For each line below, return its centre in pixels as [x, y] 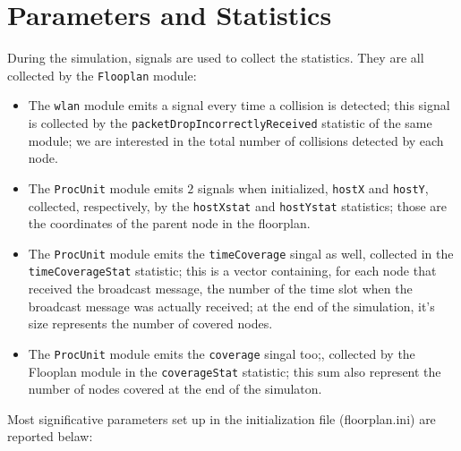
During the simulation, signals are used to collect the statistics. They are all [216, 58]
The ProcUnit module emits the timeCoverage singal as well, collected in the [241, 253]
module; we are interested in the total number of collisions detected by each [236, 140]
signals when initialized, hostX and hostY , [313, 187]
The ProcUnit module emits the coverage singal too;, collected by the [222, 353]
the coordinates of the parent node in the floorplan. [169, 223]
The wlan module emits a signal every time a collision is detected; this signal [239, 105]
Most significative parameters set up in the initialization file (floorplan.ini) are [222, 418]
